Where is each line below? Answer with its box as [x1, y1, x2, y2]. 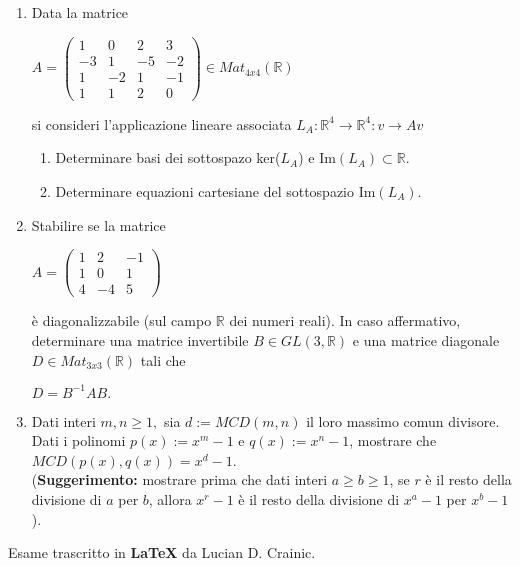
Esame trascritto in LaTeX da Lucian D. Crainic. [8, 542, 316, 563]
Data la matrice [31, 2, 129, 22]
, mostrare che [349, 430, 437, 451]
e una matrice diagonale [352, 329, 500, 350]
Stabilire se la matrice [31, 214, 166, 235]
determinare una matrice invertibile [31, 329, 249, 350]
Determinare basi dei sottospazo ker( [55, 147, 281, 168]
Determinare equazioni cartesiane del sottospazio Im [55, 180, 376, 201]
